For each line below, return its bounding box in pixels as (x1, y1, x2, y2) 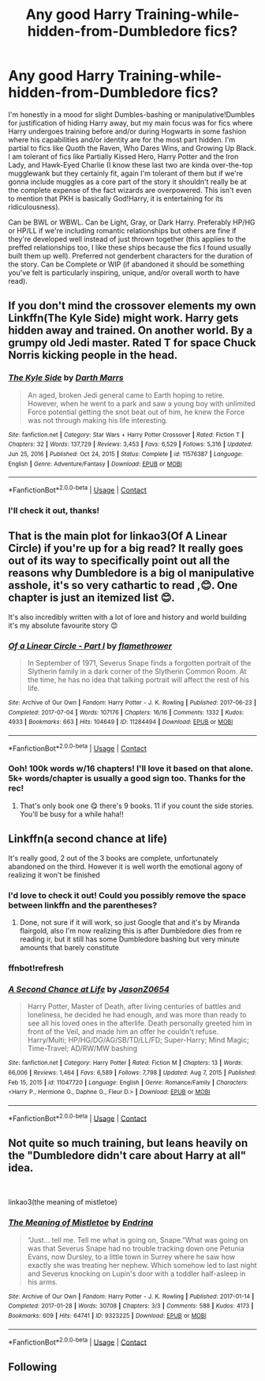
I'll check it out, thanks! (8, 504, 100, 515)
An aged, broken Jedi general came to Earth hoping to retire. (27, 390, 225, 400)
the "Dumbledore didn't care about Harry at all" (8, 1149, 247, 1162)
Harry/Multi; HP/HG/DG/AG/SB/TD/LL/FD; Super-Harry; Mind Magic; (27, 1036, 250, 1045)
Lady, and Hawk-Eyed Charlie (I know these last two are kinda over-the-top (8, 160, 253, 169)
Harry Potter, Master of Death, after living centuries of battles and (27, 1002, 241, 1011)
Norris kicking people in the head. (8, 349, 178, 362)
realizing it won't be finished (8, 870, 100, 879)
